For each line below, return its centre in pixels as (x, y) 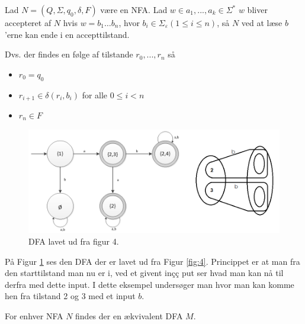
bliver (257, 9)
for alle (95, 94)
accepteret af (28, 23)
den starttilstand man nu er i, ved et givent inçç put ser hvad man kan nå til (144, 273)
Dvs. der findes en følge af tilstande (69, 54)
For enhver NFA (34, 315)
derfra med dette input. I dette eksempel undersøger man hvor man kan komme (150, 284)
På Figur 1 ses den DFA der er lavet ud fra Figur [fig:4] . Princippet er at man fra (152, 261)
